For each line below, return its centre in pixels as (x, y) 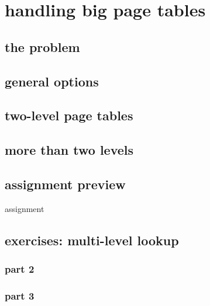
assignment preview (65, 184)
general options (52, 81)
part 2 (20, 269)
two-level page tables (69, 115)
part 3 (20, 295)
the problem (42, 46)
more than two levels (69, 150)
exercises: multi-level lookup (92, 240)
